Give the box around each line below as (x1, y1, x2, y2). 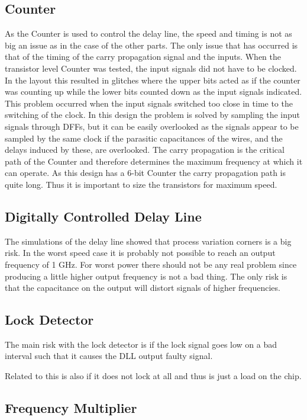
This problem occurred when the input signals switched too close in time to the (5, 97, 293, 109)
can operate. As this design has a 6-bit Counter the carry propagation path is (5, 166, 286, 179)
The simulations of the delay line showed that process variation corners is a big (5, 235, 292, 247)
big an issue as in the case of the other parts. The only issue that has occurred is (5, 39, 298, 51)
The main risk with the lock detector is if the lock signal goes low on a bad (5, 338, 277, 350)
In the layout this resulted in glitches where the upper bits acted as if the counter (5, 73, 300, 86)
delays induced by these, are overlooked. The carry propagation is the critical (5, 143, 285, 156)
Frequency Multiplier (5, 399, 137, 417)
